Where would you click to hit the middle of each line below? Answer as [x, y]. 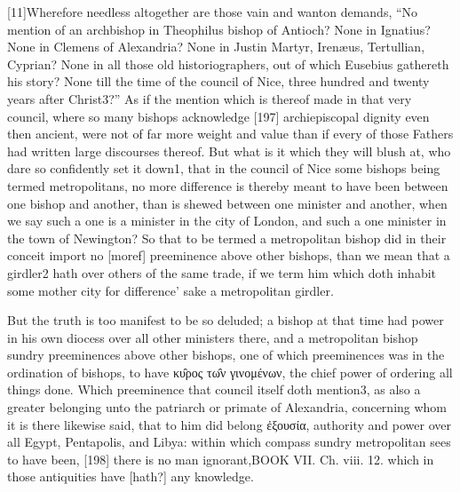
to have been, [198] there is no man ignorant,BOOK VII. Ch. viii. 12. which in [221, 459]
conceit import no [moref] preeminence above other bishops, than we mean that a [229, 255]
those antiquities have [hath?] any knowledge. [131, 476]
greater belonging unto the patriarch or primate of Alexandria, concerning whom [227, 407]
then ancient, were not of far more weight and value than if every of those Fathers [230, 134]
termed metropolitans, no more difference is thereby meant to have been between [228, 185]
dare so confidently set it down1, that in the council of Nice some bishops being [224, 168]
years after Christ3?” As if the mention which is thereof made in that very [210, 98]
